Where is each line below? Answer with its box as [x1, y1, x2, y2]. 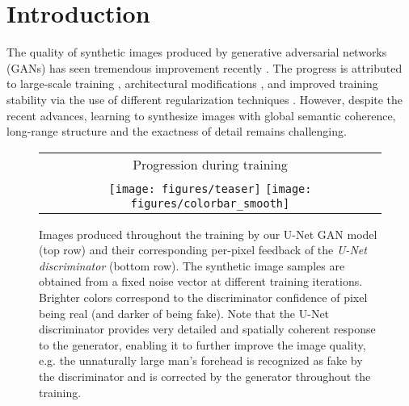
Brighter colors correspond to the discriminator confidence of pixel [39, 289, 368, 306]
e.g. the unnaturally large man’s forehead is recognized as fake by [39, 352, 363, 369]
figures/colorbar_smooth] [130, 196, 290, 210]
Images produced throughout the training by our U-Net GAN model [39, 225, 377, 242]
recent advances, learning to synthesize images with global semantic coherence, [6, 107, 396, 123]
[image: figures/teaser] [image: [108, 182, 312, 195]
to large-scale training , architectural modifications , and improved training [6, 75, 378, 92]
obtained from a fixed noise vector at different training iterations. [39, 273, 363, 290]
